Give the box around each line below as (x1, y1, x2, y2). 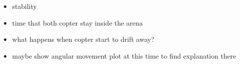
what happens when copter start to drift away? (12, 34, 155, 44)
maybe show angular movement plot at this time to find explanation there (12, 50, 236, 61)
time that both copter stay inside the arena (12, 17, 143, 28)
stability (12, 1, 37, 11)
